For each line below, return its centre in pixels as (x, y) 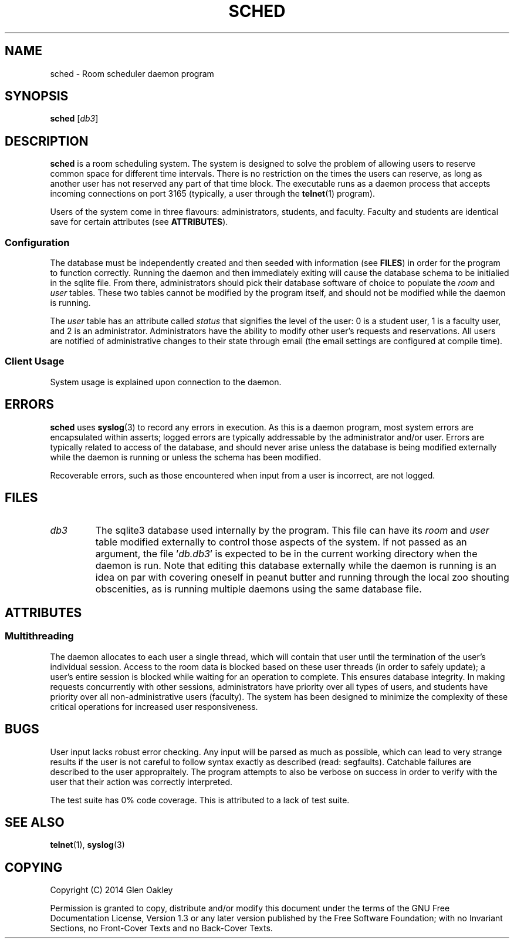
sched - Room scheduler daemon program (132, 73)
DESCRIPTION (47, 141)
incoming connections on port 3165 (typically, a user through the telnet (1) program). (213, 194)
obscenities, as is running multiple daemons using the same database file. (258, 589)
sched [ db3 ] (74, 119)
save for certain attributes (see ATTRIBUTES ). (139, 222)
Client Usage (35, 361)
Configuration (37, 242)
